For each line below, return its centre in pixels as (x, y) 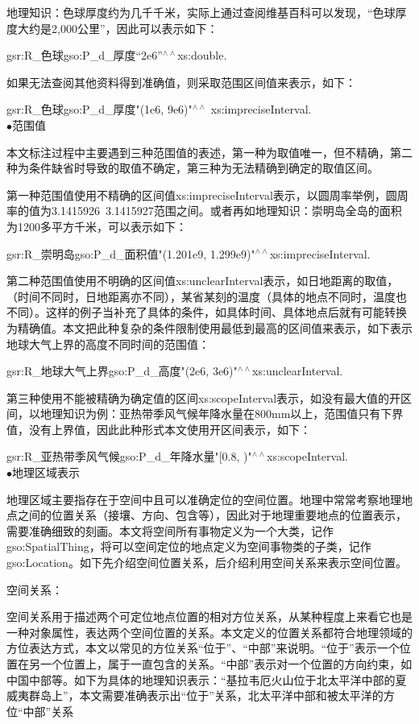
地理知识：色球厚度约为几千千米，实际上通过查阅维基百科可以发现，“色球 (201, 12)
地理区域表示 (46, 472)
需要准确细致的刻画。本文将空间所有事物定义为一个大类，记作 (170, 530)
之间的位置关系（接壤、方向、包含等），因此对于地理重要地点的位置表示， (212, 515)
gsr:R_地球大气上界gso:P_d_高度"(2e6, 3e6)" (122, 371)
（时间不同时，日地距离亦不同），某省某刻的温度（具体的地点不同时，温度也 (207, 296)
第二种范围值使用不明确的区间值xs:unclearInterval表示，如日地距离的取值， (203, 281)
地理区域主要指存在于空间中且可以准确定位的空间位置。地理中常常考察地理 (204, 499)
